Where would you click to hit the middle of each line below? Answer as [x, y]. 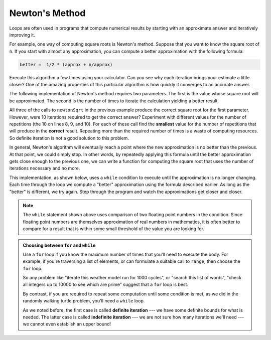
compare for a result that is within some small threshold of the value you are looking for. [113, 229]
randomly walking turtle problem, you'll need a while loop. [84, 301]
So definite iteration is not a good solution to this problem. [69, 138]
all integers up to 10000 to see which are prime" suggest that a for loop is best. [105, 285]
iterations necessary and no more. [45, 168]
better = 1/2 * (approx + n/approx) [66, 64]
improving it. [22, 35]
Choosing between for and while [59, 245]
